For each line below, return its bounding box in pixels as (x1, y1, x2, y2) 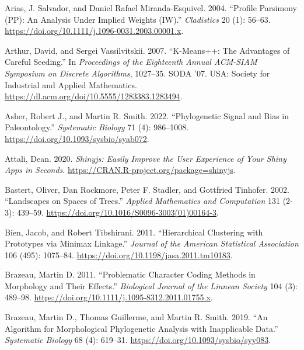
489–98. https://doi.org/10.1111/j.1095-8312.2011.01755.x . (5, 291, 213, 303)
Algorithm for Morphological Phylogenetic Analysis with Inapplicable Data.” (5, 322, 278, 334)
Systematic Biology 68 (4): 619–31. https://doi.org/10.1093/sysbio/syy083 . (5, 334, 271, 346)
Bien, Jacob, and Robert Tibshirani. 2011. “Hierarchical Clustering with (5, 226, 263, 238)
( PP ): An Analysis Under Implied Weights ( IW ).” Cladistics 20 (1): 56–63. (5, 13, 271, 25)
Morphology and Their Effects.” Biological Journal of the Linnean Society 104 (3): (5, 279, 298, 292)
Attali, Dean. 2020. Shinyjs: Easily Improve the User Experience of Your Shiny (5, 152, 286, 164)
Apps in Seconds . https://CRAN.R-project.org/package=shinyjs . (5, 164, 236, 176)
